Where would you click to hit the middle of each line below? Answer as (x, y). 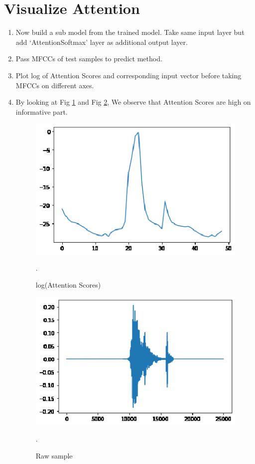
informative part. (42, 111)
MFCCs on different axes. (55, 85)
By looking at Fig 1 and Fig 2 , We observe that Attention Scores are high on (133, 102)
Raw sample (54, 455)
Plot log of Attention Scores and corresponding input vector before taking (128, 75)
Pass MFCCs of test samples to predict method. (89, 59)
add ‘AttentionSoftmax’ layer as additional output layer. (102, 42)
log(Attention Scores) (68, 284)
